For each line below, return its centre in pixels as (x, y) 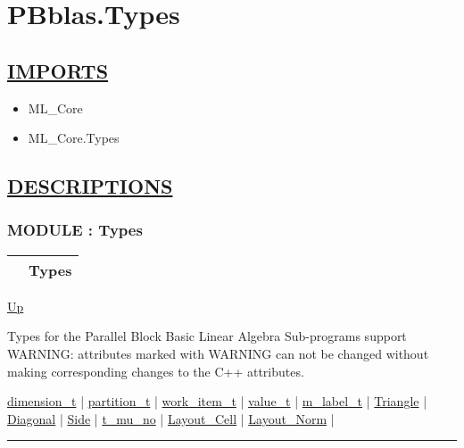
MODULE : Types (75, 230)
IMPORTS (58, 70)
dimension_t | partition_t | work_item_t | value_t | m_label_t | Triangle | (217, 401)
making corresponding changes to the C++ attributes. (156, 371)
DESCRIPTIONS (90, 186)
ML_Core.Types (74, 138)
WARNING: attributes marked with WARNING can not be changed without (218, 353)
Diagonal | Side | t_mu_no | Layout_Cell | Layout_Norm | (171, 418)
